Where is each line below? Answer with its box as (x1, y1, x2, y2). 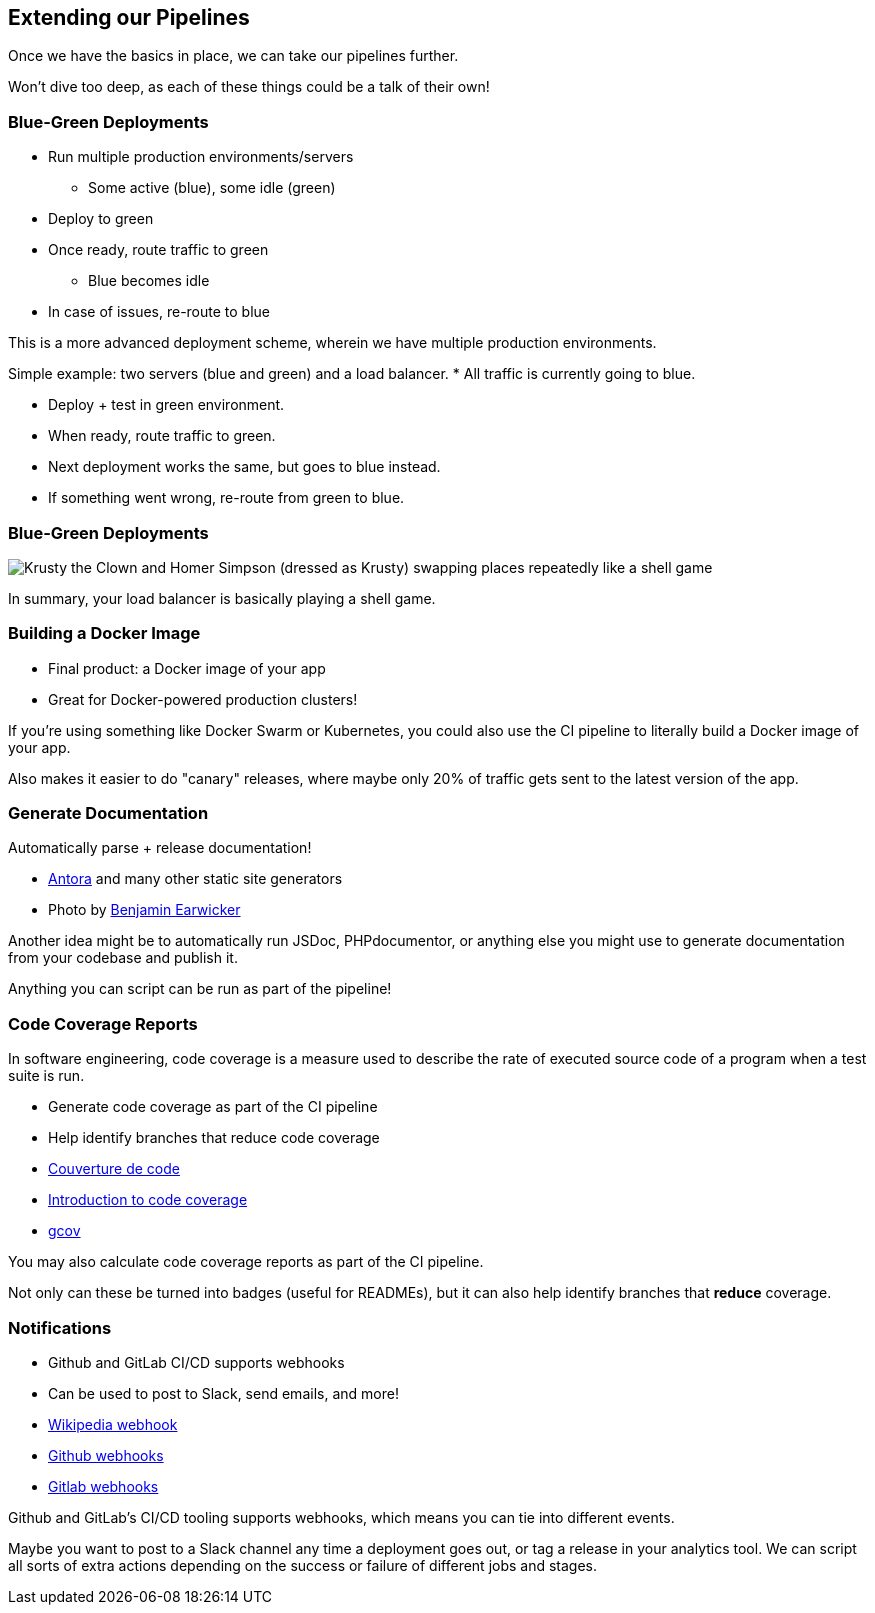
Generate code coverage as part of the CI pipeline (48, 1098, 378, 1116)
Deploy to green (48, 210, 154, 228)
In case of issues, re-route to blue (48, 303, 271, 321)
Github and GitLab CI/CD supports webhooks (48, 1353, 345, 1371)
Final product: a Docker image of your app (48, 659, 326, 677)
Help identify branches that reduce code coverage (48, 1129, 380, 1147)
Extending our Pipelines (8, 5, 250, 30)
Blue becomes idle (88, 272, 210, 290)
